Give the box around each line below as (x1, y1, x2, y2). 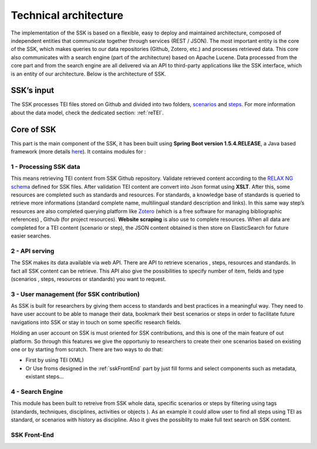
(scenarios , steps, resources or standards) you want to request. (11, 275, 167, 283)
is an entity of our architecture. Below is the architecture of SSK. (11, 70, 167, 77)
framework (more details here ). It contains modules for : (11, 148, 146, 155)
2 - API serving (11, 247, 55, 255)
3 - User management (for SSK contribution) (11, 290, 140, 298)
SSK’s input (11, 86, 55, 96)
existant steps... (25, 373, 64, 380)
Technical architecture (11, 9, 124, 22)
